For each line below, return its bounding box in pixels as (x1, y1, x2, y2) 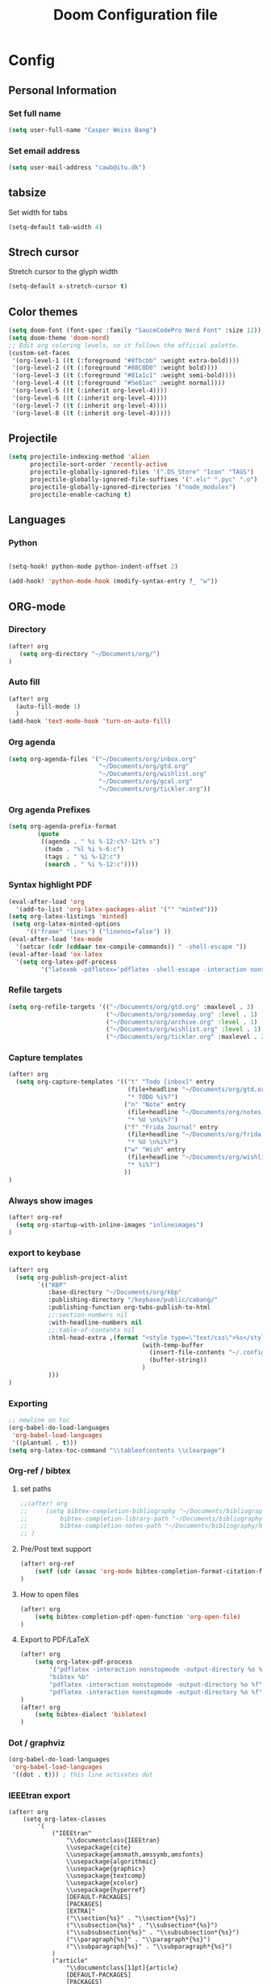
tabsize (8, 186, 47, 200)
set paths (19, 1483, 52, 1494)
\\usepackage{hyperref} (65, 1886, 147, 1894)
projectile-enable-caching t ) (29, 490, 131, 498)
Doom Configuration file (53, 6, 218, 24)
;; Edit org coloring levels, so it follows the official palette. (8, 341, 240, 350)
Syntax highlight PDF (8, 880, 93, 891)
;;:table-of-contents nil (48, 1325, 135, 1334)
